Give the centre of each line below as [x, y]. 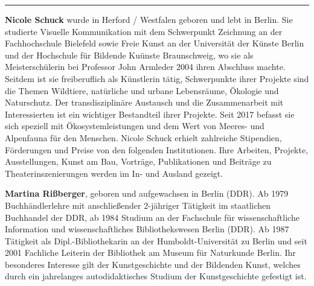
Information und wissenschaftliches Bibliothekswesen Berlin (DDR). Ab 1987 [147, 229]
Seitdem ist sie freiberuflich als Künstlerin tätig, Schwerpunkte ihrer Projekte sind [157, 78]
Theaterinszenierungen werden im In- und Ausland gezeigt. [114, 173]
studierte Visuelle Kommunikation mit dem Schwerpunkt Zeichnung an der [144, 31]
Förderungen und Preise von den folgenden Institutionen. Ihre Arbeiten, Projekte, [157, 149]
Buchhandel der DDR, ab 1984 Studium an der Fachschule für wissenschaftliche [152, 217]
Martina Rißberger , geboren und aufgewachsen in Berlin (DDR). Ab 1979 [147, 193]
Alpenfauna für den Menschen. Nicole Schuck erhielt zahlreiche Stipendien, [143, 137]
